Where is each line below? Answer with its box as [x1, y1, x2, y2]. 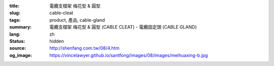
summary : [9, 24, 32, 30]
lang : [9, 31, 21, 37]
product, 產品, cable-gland [49, 17, 105, 23]
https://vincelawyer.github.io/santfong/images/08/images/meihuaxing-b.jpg [49, 52, 208, 58]
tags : [9, 17, 21, 23]
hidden [49, 38, 64, 44]
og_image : [9, 52, 32, 58]
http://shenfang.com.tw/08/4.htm [49, 45, 120, 51]
